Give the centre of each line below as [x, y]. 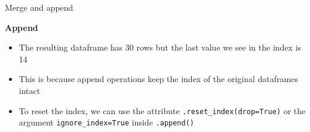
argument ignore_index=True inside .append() [107, 122]
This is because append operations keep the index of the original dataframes [158, 79]
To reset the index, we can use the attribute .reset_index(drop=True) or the [162, 110]
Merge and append [39, 7]
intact [30, 90]
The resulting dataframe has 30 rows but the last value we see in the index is [160, 47]
